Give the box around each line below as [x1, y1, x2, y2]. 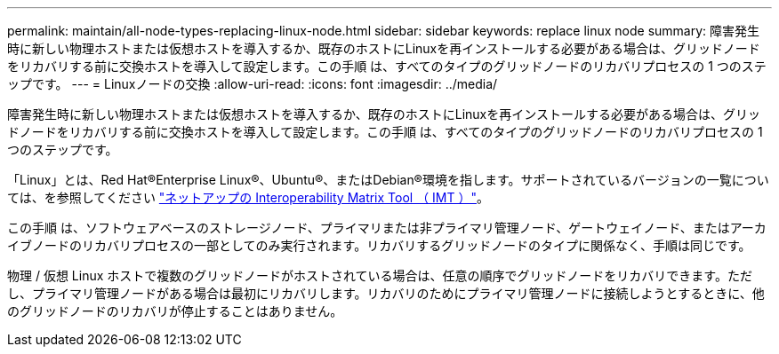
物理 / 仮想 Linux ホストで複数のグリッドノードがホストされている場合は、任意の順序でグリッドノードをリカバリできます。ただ [7, 268, 752, 283]
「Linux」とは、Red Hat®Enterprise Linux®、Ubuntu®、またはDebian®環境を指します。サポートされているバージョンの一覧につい [7, 172, 769, 187]
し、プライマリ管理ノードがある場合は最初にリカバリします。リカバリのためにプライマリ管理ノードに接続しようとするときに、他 [7, 286, 765, 301]
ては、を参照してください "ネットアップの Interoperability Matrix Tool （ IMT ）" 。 [7, 190, 489, 205]
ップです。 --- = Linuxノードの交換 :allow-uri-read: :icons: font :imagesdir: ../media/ [7, 76, 498, 91]
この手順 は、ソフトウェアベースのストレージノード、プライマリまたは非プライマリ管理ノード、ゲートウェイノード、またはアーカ [7, 220, 767, 235]
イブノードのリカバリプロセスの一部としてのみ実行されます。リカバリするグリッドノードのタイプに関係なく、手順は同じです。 [7, 238, 751, 253]
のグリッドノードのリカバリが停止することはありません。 [7, 303, 343, 319]
